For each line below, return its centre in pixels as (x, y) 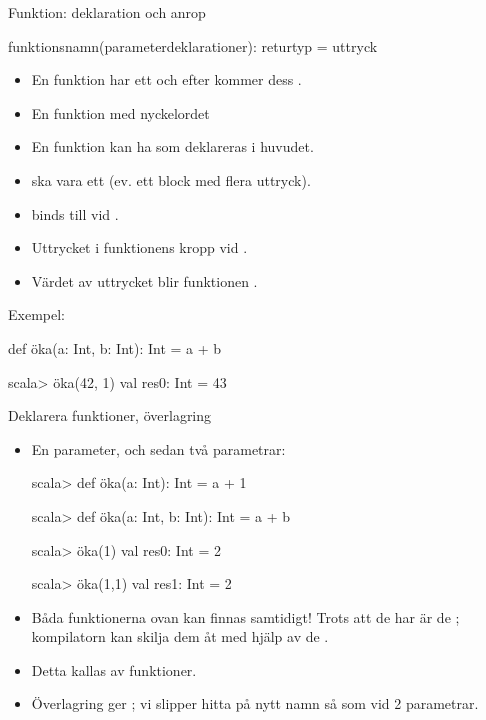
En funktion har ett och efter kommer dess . (166, 79)
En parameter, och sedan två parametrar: (158, 448)
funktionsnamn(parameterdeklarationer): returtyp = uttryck (193, 45)
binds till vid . (75, 213)
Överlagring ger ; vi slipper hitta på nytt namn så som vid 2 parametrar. (255, 703)
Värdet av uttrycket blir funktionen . (144, 280)
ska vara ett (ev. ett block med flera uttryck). (171, 179)
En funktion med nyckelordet (120, 112)
